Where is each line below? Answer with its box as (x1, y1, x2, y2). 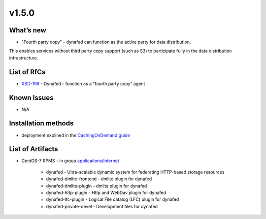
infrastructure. (9, 55, 38, 61)
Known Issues (9, 93, 54, 102)
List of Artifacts (9, 145, 59, 153)
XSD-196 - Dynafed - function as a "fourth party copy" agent (21, 81, 145, 86)
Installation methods (9, 119, 74, 128)
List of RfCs (9, 68, 46, 76)
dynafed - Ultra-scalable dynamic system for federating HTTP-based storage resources (46, 169, 225, 175)
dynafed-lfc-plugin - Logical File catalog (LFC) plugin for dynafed (46, 196, 179, 202)
